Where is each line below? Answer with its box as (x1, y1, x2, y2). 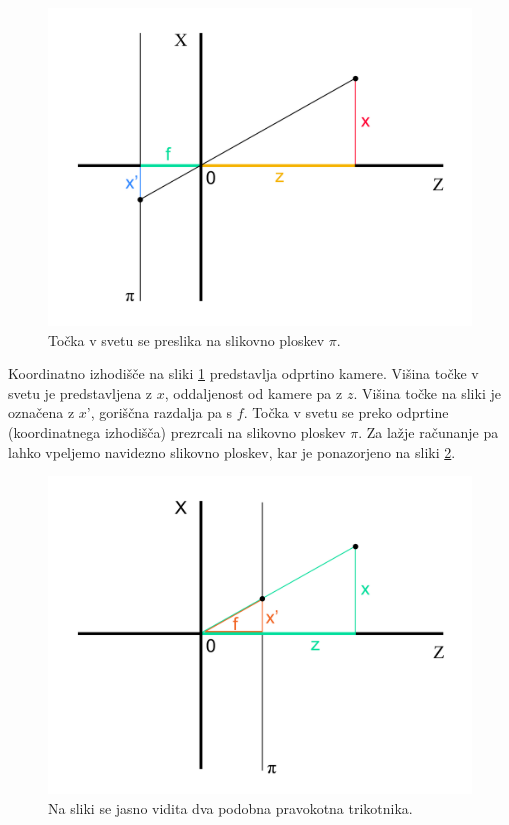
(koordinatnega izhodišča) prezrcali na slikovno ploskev (8, 421, 346, 442)
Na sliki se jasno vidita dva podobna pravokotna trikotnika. (48, 797, 413, 818)
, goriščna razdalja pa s (90, 402, 233, 423)
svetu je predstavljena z (8, 382, 153, 403)
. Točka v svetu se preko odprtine (243, 402, 449, 423)
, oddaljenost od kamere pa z (164, 382, 343, 403)
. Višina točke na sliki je (353, 382, 501, 403)
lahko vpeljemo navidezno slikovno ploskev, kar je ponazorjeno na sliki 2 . (8, 441, 456, 462)
